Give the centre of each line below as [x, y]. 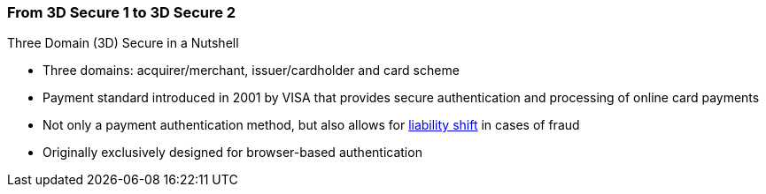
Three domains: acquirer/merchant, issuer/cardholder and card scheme [251, 71]
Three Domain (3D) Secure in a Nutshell [123, 43]
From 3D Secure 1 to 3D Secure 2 [122, 12]
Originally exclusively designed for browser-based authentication [232, 153]
